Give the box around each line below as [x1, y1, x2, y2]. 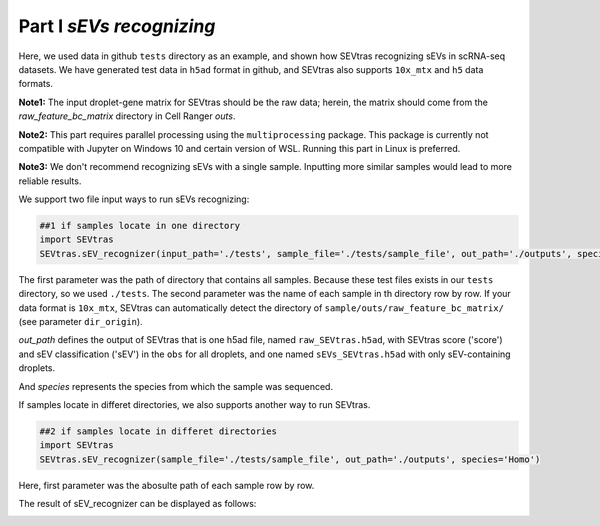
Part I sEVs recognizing [18, 15, 216, 37]
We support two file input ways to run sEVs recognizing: [18, 193, 250, 205]
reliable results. [18, 175, 82, 187]
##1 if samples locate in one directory [39, 220, 240, 232]
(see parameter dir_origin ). [18, 315, 144, 327]
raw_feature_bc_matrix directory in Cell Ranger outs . [18, 110, 236, 122]
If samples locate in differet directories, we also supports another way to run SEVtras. [18, 398, 371, 410]
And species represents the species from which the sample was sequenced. [18, 380, 334, 392]
